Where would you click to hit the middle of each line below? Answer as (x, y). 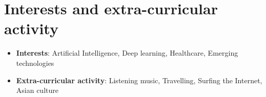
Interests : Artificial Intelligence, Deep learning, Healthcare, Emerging (127, 53)
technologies (35, 63)
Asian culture (37, 90)
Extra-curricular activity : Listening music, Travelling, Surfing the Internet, (139, 80)
